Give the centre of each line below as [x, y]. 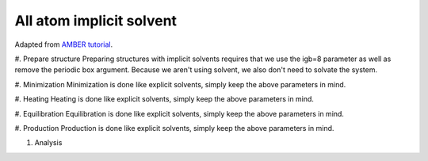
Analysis [48, 143]
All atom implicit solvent [96, 21]
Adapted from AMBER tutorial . [64, 44]
